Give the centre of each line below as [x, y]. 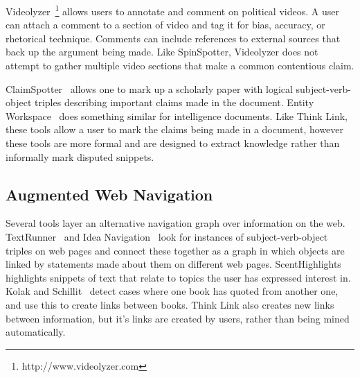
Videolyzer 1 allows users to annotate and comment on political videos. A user [172, 10]
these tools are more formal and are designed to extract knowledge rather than [173, 143]
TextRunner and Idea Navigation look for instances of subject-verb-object [167, 236]
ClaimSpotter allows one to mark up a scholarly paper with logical [149, 88]
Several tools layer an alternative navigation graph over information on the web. [175, 223]
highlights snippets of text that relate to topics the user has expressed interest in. [178, 277]
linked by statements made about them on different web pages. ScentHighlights [173, 264]
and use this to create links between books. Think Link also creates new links [170, 304]
